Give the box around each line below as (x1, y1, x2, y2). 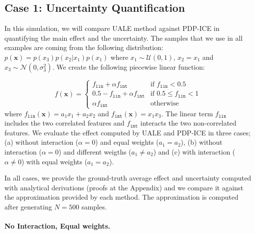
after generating (4, 201, 52, 211)
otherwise (150, 100, 179, 107)
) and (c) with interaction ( (153, 146, 235, 156)
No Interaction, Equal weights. (4, 221, 110, 231)
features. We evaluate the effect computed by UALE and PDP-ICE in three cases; (4, 127, 251, 137)
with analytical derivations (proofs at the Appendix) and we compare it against (4, 182, 244, 192)
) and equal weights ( (95, 137, 159, 147)
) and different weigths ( (58, 146, 131, 156)
